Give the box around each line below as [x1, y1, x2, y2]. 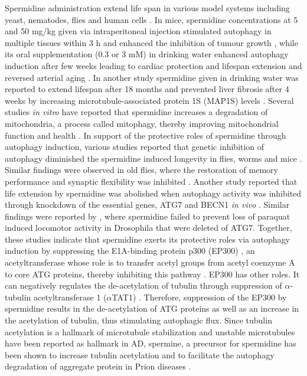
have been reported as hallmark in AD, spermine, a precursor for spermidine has [5, 337, 296, 349]
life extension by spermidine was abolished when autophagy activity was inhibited [5, 187, 302, 199]
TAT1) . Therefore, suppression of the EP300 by [112, 290, 287, 303]
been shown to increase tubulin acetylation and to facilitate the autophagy [5, 348, 275, 361]
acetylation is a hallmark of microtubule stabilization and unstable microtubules [5, 325, 295, 338]
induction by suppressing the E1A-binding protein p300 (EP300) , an [5, 244, 255, 257]
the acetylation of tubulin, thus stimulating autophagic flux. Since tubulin [5, 314, 272, 326]
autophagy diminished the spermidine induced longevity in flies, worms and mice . [5, 152, 302, 164]
